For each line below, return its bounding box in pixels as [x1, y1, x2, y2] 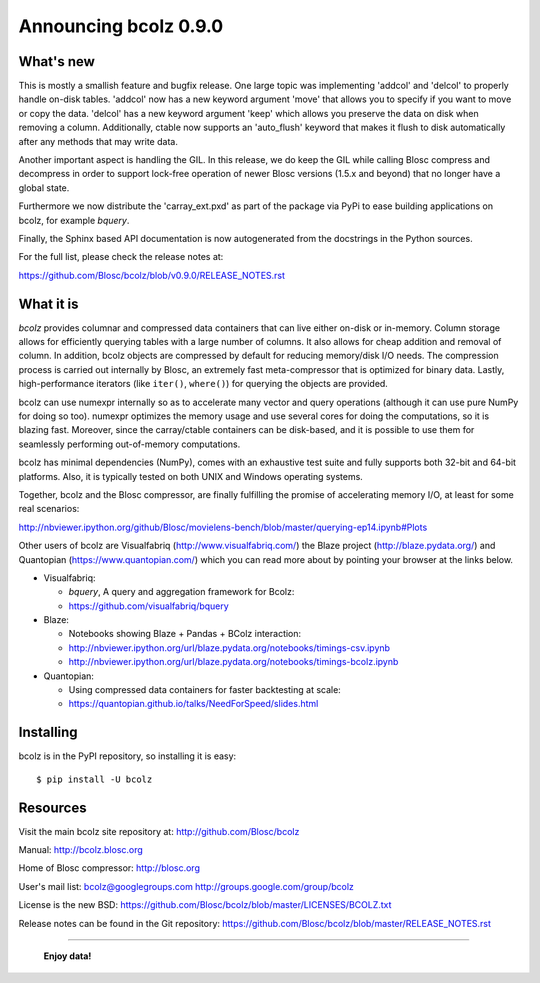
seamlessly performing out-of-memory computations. [18, 438, 241, 450]
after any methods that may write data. [18, 135, 179, 147]
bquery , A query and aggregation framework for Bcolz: [68, 586, 295, 598]
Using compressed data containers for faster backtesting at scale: [68, 684, 342, 696]
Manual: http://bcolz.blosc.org [18, 844, 144, 856]
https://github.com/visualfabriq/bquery [68, 600, 229, 612]
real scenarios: [18, 503, 80, 515]
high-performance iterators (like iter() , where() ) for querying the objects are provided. [18, 378, 389, 390]
